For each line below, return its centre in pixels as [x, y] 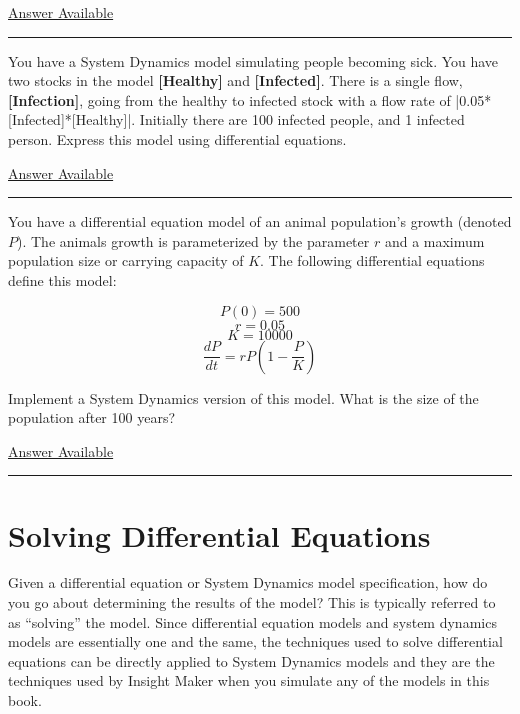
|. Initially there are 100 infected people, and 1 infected [296, 119]
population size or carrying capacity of [126, 260]
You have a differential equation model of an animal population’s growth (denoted [260, 221]
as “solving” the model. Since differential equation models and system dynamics [252, 621]
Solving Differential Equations [219, 534]
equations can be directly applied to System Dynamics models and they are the [251, 660]
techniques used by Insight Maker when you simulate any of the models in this [249, 680]
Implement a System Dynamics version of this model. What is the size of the [243, 397]
